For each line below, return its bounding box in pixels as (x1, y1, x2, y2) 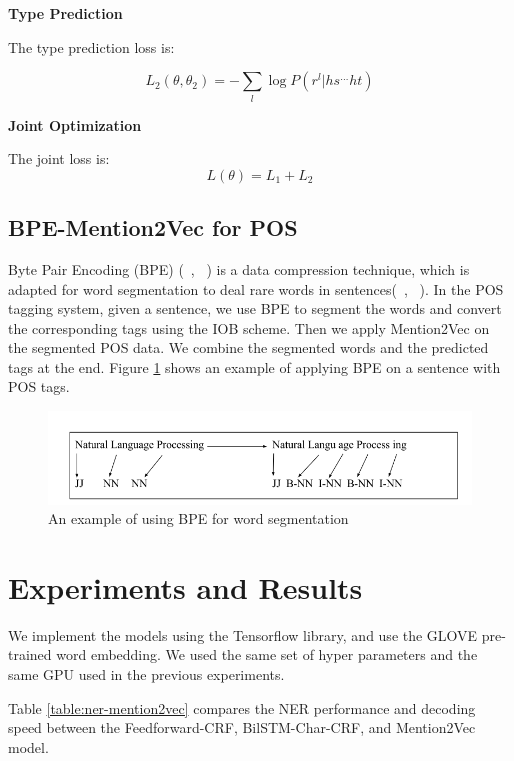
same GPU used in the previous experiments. (8, 664, 285, 684)
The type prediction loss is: (8, 36, 175, 57)
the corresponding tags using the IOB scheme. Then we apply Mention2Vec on (8, 317, 490, 338)
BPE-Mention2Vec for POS (8, 212, 298, 243)
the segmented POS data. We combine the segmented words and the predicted (8, 337, 489, 358)
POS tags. (8, 376, 70, 397)
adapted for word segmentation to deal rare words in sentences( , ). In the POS (8, 278, 504, 299)
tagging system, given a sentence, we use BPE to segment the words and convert (8, 298, 502, 319)
